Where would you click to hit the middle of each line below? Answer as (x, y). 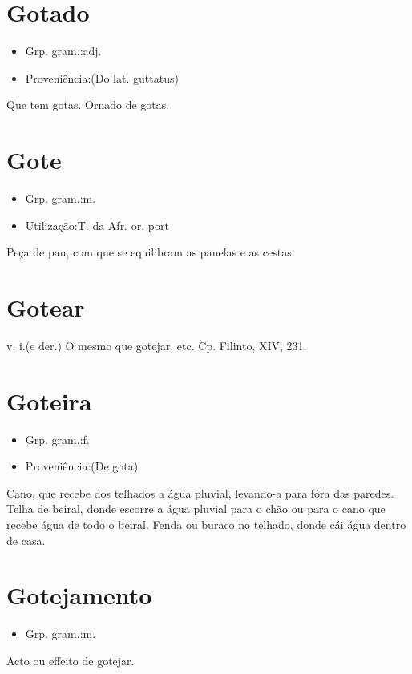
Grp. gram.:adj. (63, 51)
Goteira (49, 400)
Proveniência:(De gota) (82, 466)
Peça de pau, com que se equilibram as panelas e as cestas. (151, 252)
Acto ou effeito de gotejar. (71, 660)
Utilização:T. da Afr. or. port (97, 225)
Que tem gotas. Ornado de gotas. (88, 105)
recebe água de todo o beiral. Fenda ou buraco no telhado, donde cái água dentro (206, 525)
